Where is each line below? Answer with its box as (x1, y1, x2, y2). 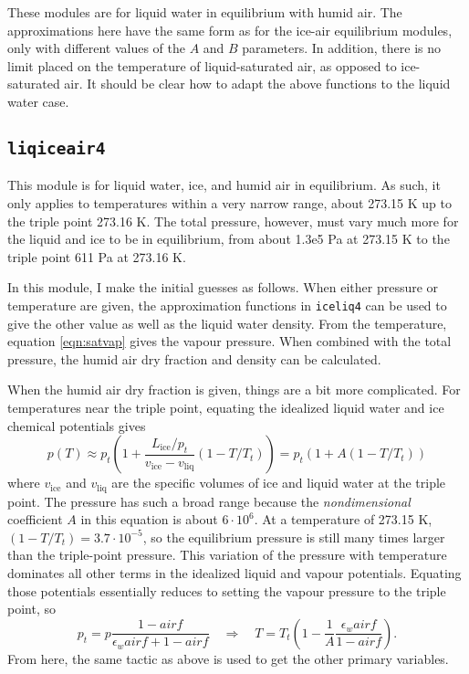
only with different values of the (7, 38, 185, 58)
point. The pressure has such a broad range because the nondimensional (7, 491, 411, 511)
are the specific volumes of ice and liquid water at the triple (111, 473, 446, 492)
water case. (7, 91, 69, 111)
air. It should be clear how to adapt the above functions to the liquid (64, 74, 451, 93)
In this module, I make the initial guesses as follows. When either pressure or (7, 278, 439, 297)
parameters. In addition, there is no (242, 38, 442, 58)
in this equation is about (80, 510, 218, 529)
